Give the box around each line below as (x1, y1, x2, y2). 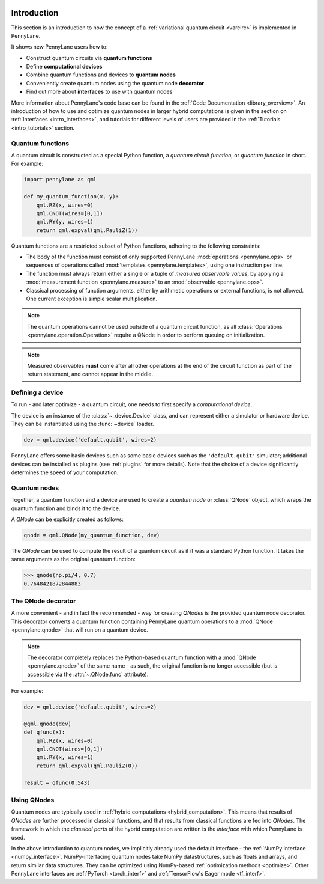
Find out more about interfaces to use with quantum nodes (26, 88, 173, 96)
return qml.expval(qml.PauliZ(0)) (36, 762, 138, 769)
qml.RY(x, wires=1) (36, 754, 94, 761)
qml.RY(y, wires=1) (36, 218, 94, 225)
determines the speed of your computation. (11, 469, 119, 476)
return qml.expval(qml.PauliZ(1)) (36, 227, 138, 234)
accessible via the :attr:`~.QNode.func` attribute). (27, 671, 149, 678)
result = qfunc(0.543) (23, 779, 91, 786)
